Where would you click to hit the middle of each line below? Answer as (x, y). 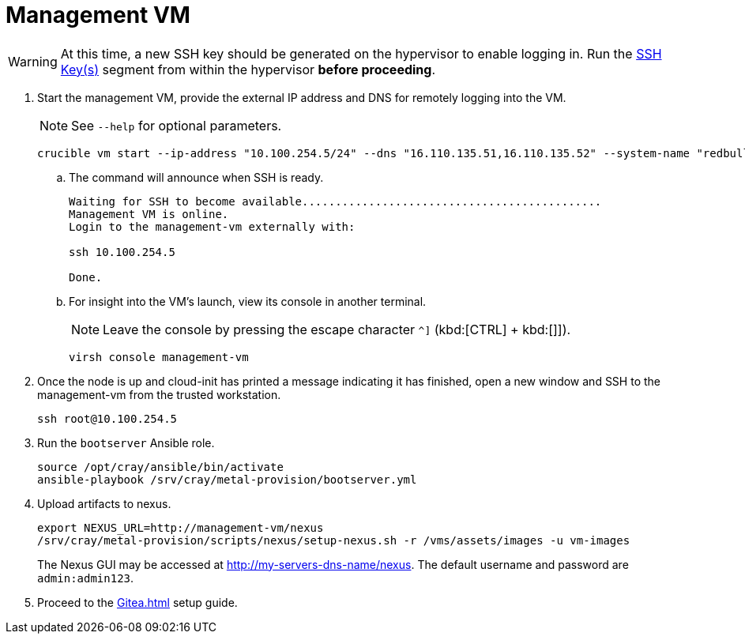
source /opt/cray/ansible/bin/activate (160, 467)
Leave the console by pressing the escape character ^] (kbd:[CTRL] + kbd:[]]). (337, 329)
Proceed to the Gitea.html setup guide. (137, 602)
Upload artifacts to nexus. (104, 503)
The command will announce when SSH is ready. (196, 177)
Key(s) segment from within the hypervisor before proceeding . (248, 69)
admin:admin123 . (86, 578)
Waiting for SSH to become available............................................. (335, 201)
